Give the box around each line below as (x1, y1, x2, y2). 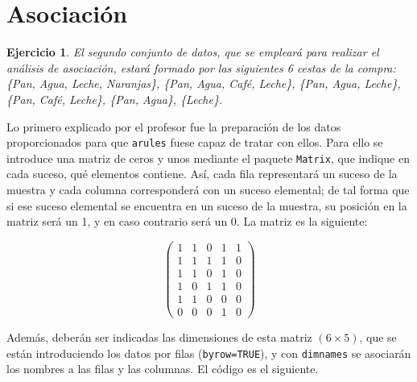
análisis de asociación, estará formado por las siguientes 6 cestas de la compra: (6, 59, 396, 76)
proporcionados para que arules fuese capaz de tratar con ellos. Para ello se (6, 134, 383, 151)
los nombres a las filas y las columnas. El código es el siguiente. (6, 360, 319, 377)
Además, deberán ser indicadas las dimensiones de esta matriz (6, 329, 312, 346)
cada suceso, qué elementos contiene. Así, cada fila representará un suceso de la (6, 165, 398, 182)
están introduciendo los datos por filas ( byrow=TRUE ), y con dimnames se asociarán (6, 344, 411, 361)
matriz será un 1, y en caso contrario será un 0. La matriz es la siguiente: (6, 213, 368, 230)
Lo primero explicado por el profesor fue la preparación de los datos (6, 118, 341, 135)
